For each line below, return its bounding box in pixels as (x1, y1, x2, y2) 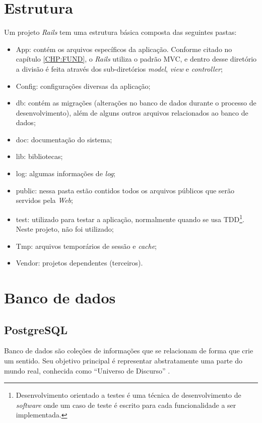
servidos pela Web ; (16, 195, 73, 205)
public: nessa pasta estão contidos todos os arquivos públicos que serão (16, 185, 235, 195)
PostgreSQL (4, 322, 68, 337)
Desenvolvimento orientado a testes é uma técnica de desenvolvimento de (16, 390, 241, 400)
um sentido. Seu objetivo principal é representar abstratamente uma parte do (4, 355, 242, 366)
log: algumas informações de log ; (16, 168, 115, 179)
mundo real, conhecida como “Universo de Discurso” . (4, 365, 170, 376)
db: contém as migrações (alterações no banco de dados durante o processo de (16, 97, 256, 108)
